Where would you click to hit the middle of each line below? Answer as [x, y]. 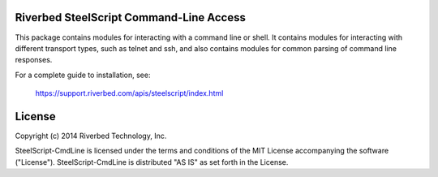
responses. [34, 60]
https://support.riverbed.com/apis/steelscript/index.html [129, 93]
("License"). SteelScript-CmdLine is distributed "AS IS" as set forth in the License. [152, 162]
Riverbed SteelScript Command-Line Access [131, 17]
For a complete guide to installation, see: [83, 75]
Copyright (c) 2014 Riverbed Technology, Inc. [91, 136]
